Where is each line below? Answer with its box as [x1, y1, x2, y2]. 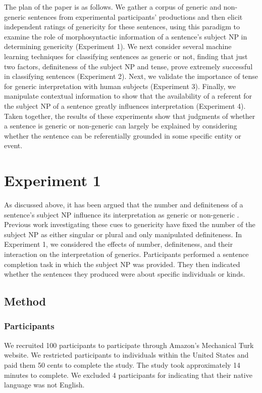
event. [4, 140, 23, 151]
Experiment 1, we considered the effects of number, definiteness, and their [4, 239, 233, 249]
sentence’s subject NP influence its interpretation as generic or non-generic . [4, 209, 239, 220]
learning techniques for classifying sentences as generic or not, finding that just [4, 51, 248, 61]
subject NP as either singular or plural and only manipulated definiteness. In [4, 229, 242, 239]
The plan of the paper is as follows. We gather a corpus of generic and [4, 2, 222, 12]
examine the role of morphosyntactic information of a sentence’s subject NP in [4, 31, 247, 41]
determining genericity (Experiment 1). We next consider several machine [4, 41, 232, 52]
